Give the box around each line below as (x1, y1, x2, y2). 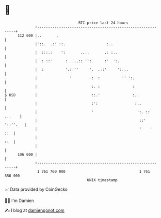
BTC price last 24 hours (78, 20, 129, 25)
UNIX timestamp (87, 177, 118, 183)
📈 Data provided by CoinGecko (4, 186, 68, 192)
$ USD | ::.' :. (4, 92, 137, 98)
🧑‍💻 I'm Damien (4, 198, 34, 203)
